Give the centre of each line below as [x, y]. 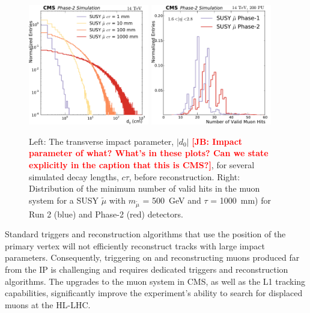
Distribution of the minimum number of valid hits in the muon [144, 188]
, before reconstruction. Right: [184, 176]
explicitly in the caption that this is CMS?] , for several [142, 165]
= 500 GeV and [172, 200]
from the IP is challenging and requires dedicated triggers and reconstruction [147, 269]
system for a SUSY [64, 200]
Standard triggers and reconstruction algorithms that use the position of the [145, 234]
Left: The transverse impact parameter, [102, 141]
